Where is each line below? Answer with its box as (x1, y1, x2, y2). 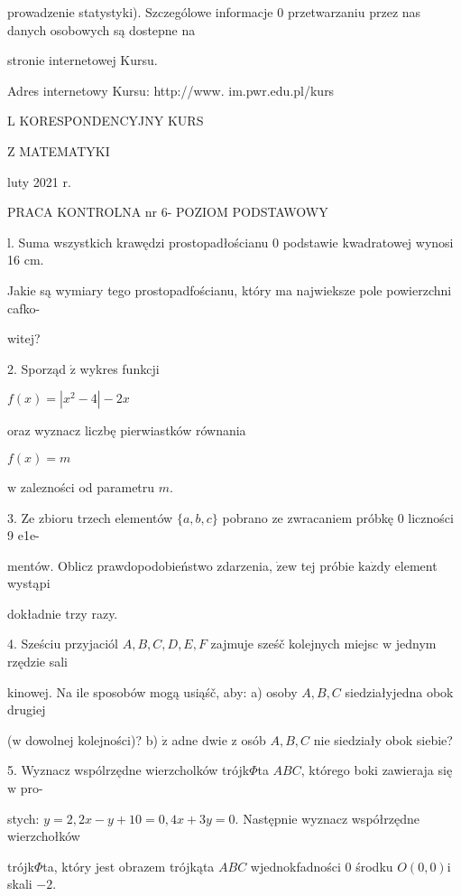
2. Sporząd (7, 359, 67, 378)
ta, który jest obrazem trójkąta (42, 856, 215, 875)
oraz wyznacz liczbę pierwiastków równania (7, 421, 246, 440)
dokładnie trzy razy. (7, 603, 118, 622)
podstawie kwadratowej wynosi (282, 232, 454, 251)
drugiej (7, 700, 46, 719)
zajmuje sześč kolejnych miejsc (210, 634, 379, 653)
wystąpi (7, 574, 51, 593)
